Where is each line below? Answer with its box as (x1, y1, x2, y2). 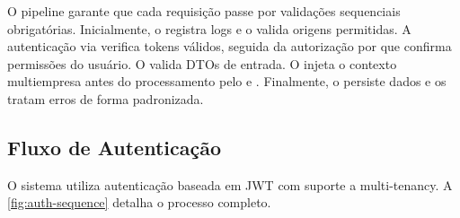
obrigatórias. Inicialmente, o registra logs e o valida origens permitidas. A (7, 19, 411, 38)
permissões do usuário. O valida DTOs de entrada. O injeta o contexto (7, 54, 397, 73)
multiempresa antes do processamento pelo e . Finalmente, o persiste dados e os (7, 72, 447, 91)
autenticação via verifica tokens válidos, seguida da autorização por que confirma (7, 37, 452, 56)
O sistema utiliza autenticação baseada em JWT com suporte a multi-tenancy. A (7, 175, 453, 194)
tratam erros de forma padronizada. (7, 89, 204, 108)
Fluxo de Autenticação (7, 133, 222, 161)
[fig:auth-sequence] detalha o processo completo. (7, 193, 271, 212)
